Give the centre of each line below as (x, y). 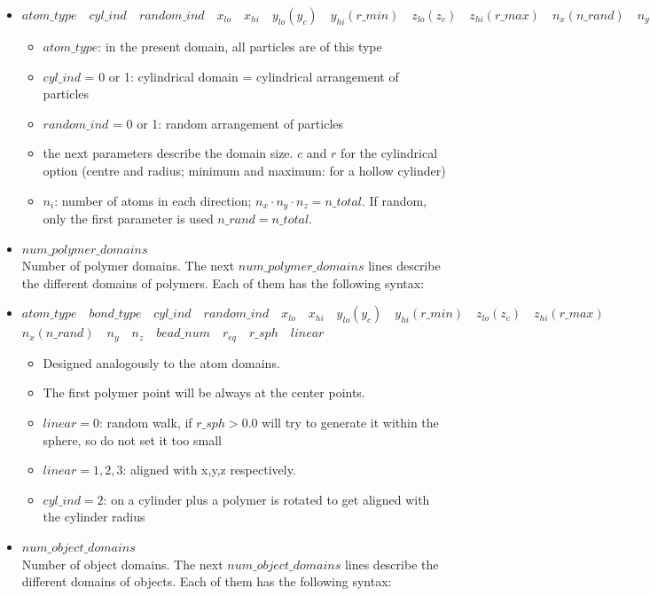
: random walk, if (145, 423)
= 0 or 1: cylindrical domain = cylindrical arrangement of (242, 76)
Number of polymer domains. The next (128, 266)
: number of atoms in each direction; (153, 200)
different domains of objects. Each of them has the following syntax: (207, 581)
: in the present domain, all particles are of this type (240, 46)
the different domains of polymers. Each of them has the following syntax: (223, 282)
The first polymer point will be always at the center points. (204, 392)
